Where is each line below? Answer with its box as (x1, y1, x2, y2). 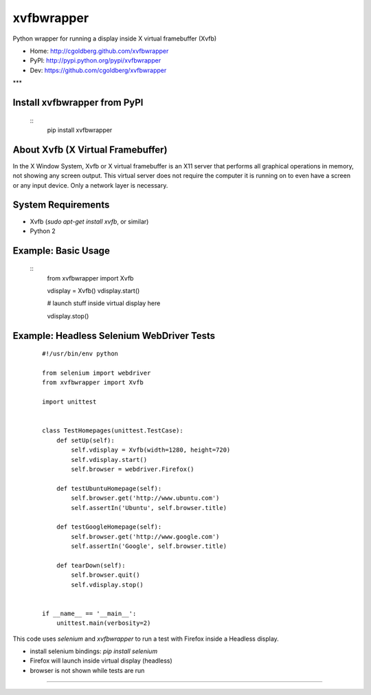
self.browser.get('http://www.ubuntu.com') (71, 494, 220, 502)
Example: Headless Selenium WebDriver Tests (12, 330, 216, 342)
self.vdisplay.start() (71, 456, 148, 463)
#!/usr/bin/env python (42, 350, 119, 357)
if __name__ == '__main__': (42, 609, 137, 617)
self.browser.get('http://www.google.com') (71, 533, 220, 540)
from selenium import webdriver (42, 369, 151, 377)
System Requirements (12, 199, 110, 211)
